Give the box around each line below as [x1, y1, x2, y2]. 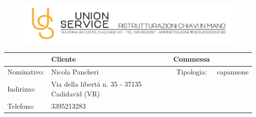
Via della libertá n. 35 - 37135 [51, 79, 142, 89]
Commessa [173, 54, 210, 64]
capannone [217, 67, 249, 77]
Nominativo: [7, 67, 45, 77]
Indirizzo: [7, 83, 36, 94]
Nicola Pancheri [51, 67, 99, 77]
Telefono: [7, 100, 35, 111]
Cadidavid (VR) [51, 88, 100, 98]
